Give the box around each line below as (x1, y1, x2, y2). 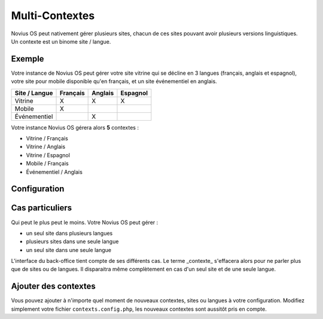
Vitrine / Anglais (26, 143, 66, 151)
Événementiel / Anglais (26, 168, 83, 176)
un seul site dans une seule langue (26, 246, 112, 253)
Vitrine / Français (26, 135, 68, 142)
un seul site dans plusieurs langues (26, 229, 113, 237)
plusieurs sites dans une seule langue (26, 238, 119, 245)
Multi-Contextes (11, 9, 95, 22)
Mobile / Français (26, 160, 69, 167)
